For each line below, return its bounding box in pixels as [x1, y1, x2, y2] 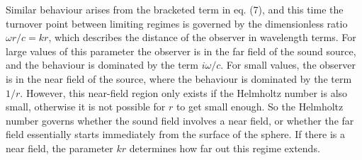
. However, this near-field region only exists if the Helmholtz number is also [20, 85, 348, 100]
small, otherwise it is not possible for [6, 99, 166, 114]
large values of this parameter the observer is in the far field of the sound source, [6, 43, 356, 58]
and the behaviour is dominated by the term [6, 57, 199, 72]
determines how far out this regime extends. [129, 140, 320, 155]
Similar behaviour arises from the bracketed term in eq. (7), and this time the [6, 2, 344, 16]
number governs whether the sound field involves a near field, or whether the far [6, 113, 354, 127]
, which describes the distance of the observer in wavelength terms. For [48, 30, 356, 45]
